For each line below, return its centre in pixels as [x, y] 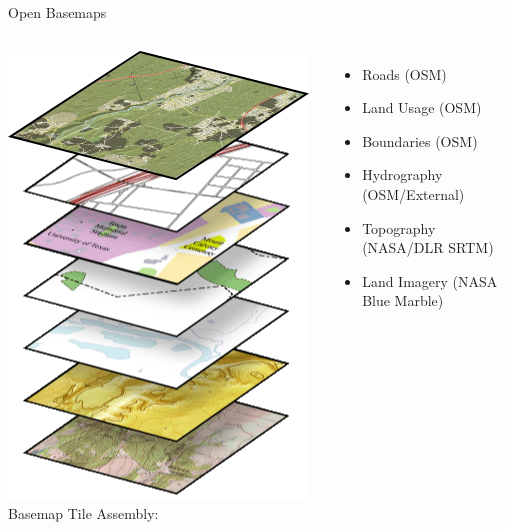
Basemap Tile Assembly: [83, 513]
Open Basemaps [57, 12]
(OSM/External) [413, 193]
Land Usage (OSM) [422, 107]
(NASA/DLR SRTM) [428, 247]
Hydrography [402, 174]
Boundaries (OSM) [420, 140]
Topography [399, 227]
